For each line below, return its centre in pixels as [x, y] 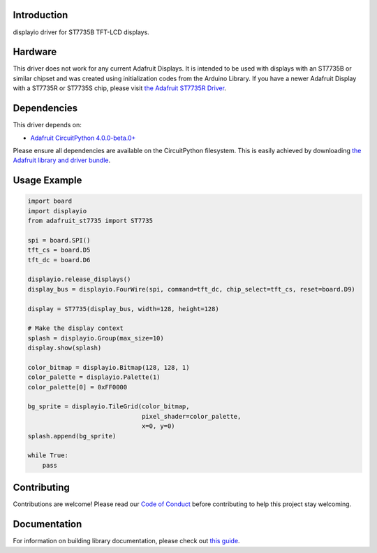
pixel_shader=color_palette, [191, 416]
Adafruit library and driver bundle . [62, 160]
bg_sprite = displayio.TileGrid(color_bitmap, [109, 407]
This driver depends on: [47, 125]
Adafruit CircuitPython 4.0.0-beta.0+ [83, 138]
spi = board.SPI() [59, 240]
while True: [48, 455]
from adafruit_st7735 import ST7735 [90, 221]
